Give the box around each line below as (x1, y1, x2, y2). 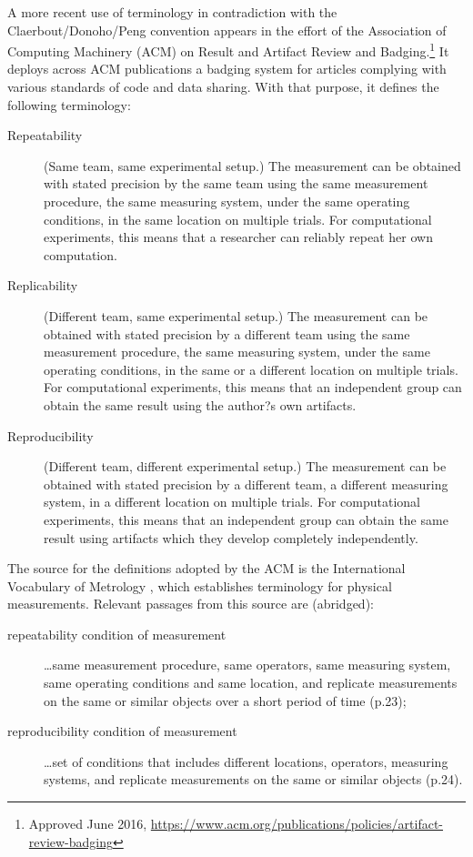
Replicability (7, 276, 78, 295)
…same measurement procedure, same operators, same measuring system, (44, 655, 451, 674)
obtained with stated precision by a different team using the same (44, 324, 410, 343)
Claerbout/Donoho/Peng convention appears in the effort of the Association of (7, 20, 447, 39)
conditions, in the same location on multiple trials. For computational (44, 209, 432, 228)
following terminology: (7, 95, 131, 114)
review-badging (28, 832, 114, 851)
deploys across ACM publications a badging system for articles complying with (7, 59, 447, 78)
